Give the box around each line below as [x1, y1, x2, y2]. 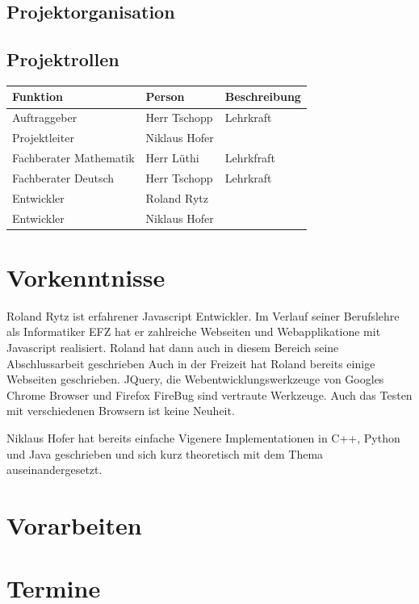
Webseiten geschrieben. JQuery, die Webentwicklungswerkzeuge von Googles [6, 371, 384, 388]
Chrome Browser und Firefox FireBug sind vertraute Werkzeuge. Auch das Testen [6, 386, 413, 403]
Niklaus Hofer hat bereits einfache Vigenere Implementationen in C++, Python [6, 429, 400, 446]
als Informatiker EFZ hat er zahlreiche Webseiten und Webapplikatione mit [6, 323, 381, 340]
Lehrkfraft [224, 149, 275, 166]
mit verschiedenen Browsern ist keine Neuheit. [6, 402, 235, 419]
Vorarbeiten [6, 508, 142, 541]
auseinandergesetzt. [6, 461, 103, 478]
